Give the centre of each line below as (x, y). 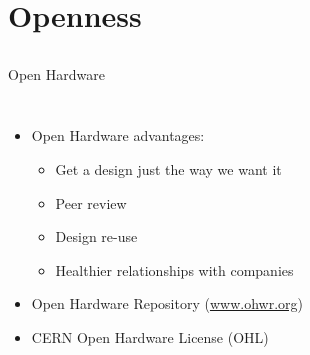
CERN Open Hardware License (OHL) (150, 336)
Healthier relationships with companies (174, 269)
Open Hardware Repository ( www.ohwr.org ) (167, 303)
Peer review (91, 202)
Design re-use (96, 236)
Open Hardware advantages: (118, 135)
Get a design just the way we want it (168, 168)
